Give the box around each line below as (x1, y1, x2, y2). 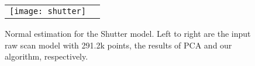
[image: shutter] (9, 6, 86, 16)
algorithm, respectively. (5, 50, 88, 62)
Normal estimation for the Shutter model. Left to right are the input (5, 27, 251, 39)
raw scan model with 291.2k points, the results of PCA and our (5, 39, 232, 51)
